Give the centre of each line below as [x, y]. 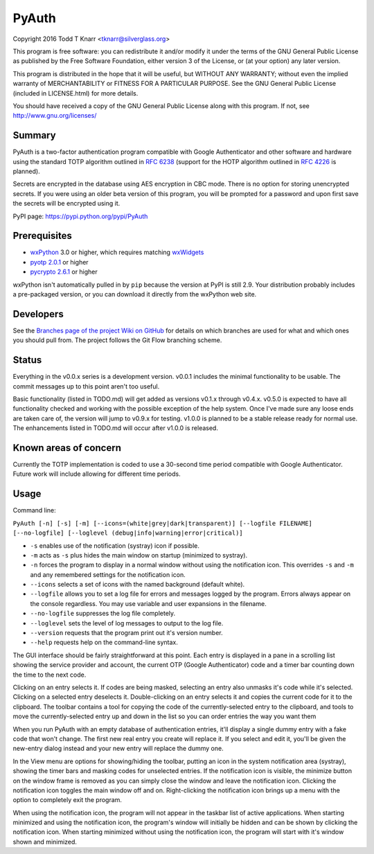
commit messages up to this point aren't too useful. [86, 386]
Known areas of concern [67, 448]
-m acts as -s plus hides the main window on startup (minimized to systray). [139, 555]
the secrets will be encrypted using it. [66, 204]
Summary [34, 135]
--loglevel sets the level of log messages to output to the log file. [127, 623]
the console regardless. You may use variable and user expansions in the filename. [148, 603]
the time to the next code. [50, 675]
